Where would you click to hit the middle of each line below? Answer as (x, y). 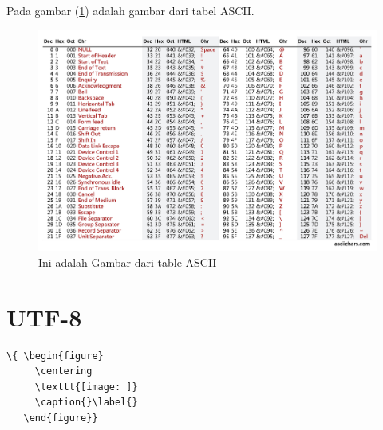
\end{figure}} (61, 418)
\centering (63, 371)
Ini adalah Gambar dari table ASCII (128, 262)
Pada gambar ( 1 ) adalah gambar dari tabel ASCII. (130, 10)
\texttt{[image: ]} (86, 387)
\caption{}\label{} (86, 403)
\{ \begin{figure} (55, 356)
